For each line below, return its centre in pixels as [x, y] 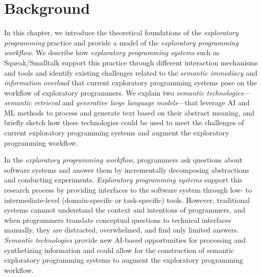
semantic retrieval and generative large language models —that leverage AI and [127, 102]
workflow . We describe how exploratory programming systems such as [112, 52]
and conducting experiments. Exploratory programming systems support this [123, 180]
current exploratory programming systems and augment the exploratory [117, 133]
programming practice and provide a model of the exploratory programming [121, 42]
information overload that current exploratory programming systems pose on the [130, 83]
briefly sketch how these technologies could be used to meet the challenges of [124, 122]
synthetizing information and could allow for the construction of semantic [119, 250]
